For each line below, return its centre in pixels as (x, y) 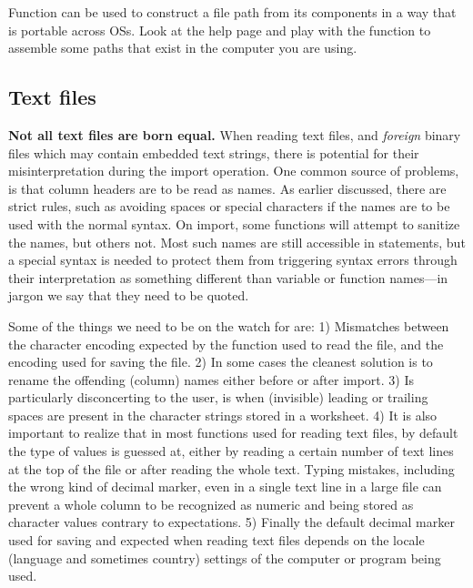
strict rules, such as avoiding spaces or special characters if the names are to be (229, 206)
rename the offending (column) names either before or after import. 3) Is (211, 379)
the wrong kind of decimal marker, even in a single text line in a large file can (225, 487)
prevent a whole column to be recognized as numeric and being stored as (211, 504)
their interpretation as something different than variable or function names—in (228, 277)
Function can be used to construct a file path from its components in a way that (232, 12)
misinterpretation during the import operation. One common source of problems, (234, 171)
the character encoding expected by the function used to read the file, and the (226, 344)
